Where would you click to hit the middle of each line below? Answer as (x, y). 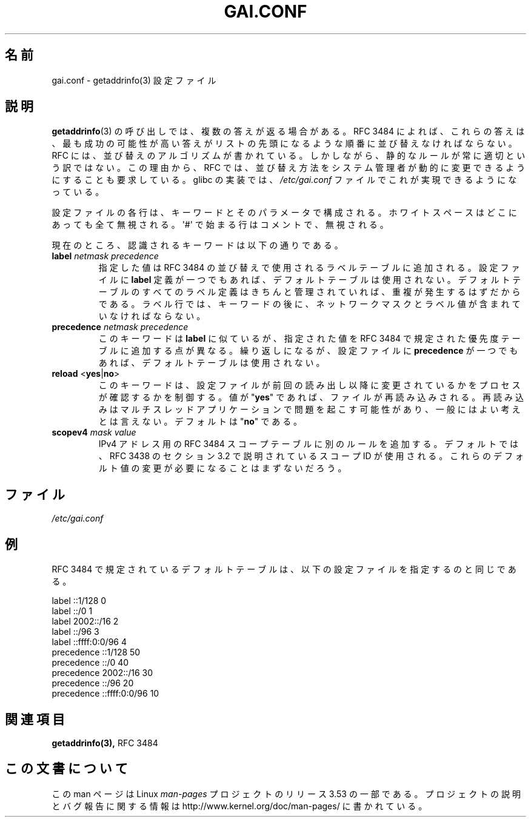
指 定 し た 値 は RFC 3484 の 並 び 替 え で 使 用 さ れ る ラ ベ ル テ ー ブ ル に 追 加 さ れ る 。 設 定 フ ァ (309, 268)
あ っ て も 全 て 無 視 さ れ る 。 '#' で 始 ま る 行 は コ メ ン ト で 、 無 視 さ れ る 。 (220, 225)
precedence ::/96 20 (93, 683)
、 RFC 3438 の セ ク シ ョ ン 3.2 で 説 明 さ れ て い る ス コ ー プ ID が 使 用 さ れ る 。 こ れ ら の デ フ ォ (311, 456)
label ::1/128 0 (79, 601)
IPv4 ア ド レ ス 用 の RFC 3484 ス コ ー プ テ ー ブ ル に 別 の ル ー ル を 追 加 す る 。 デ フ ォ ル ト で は (309, 444)
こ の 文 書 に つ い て (66, 769)
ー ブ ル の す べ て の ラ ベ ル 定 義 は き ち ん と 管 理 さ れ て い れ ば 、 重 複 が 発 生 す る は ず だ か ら (309, 292)
